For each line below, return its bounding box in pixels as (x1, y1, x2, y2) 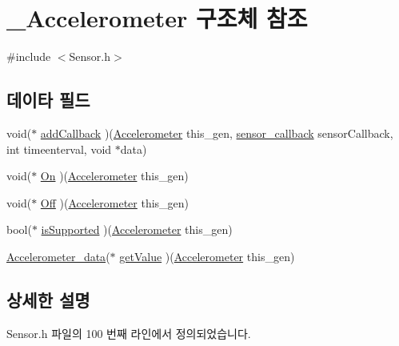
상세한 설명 (6, 287, 90, 312)
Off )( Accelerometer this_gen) (40, 194, 190, 211)
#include (6, 48, 51, 65)
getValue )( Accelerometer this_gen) (119, 247, 295, 264)
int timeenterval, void (6, 140, 112, 157)
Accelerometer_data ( (6, 247, 110, 264)
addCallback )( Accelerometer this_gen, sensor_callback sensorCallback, (40, 124, 393, 141)
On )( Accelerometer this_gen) (40, 167, 189, 184)
